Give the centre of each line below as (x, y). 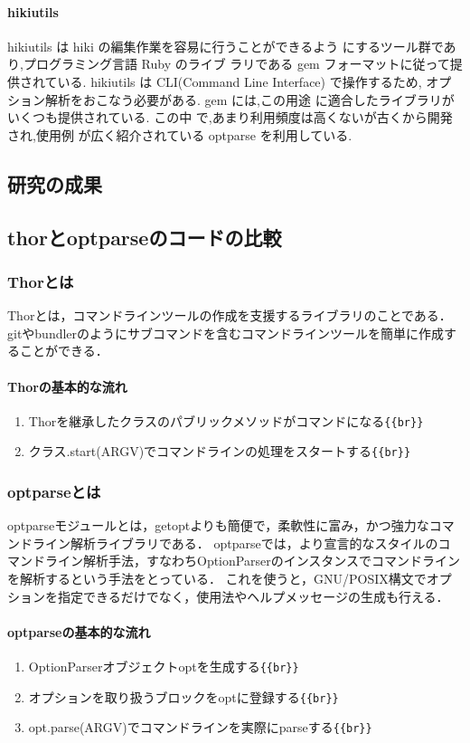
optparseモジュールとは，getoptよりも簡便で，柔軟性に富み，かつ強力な (218, 525)
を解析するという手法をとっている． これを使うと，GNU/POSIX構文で (217, 579)
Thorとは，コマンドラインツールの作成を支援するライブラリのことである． (230, 315)
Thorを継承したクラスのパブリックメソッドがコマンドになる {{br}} (226, 420)
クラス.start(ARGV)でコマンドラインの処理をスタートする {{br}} (220, 451)
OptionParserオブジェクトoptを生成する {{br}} (164, 667)
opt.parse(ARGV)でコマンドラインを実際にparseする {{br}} (200, 727)
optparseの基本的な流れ (79, 631)
